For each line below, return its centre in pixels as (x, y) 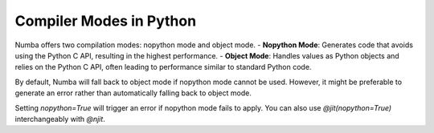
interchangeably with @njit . (60, 119)
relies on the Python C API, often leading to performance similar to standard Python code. (163, 67)
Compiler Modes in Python (106, 21)
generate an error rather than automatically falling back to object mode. (133, 93)
